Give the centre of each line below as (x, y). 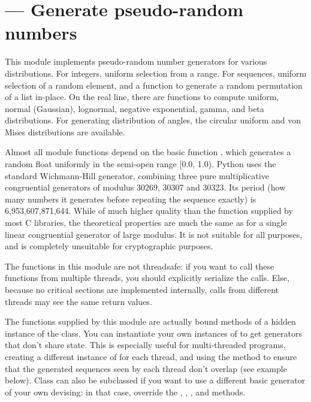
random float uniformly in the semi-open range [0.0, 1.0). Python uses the (141, 164)
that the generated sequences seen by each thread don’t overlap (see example (146, 368)
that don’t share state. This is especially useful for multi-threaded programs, (145, 345)
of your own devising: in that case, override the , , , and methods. (125, 392)
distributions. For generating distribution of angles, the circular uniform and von (153, 120)
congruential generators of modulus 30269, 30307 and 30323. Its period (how (145, 187)
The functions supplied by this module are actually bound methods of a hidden (150, 321)
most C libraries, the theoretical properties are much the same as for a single (146, 223)
